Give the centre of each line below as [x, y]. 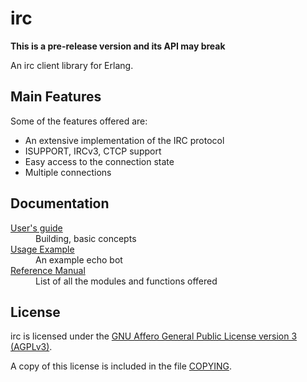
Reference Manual [48, 270]
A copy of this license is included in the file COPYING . [121, 366]
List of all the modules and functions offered [126, 281]
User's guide [36, 228]
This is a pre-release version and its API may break [118, 46]
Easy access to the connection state [99, 161]
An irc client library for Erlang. [72, 65]
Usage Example [42, 249]
